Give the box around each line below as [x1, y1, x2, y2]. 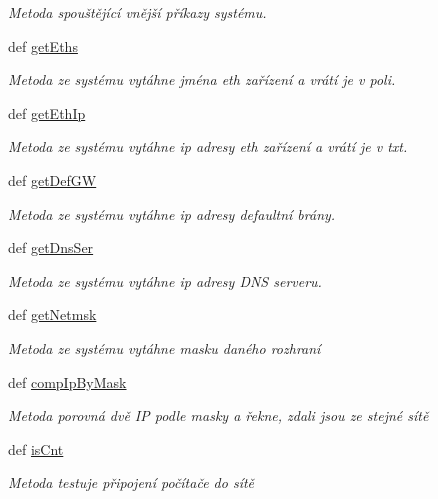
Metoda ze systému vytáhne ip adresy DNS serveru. [8, 270, 322, 291]
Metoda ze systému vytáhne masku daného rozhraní [8, 337, 321, 358]
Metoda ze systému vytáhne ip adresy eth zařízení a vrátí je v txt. [8, 136, 408, 157]
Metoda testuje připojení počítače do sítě [8, 472, 255, 493]
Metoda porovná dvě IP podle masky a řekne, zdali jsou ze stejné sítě [8, 405, 429, 426]
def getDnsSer [8, 237, 94, 258]
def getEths [8, 35, 78, 56]
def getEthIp [8, 102, 86, 123]
